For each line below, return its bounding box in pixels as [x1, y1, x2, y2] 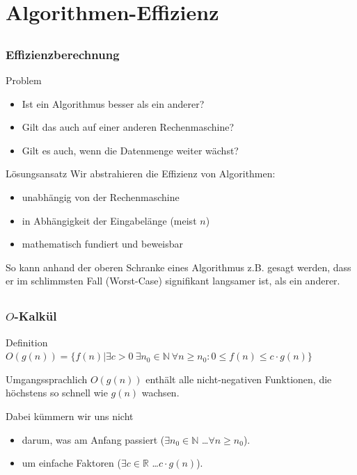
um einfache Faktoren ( [22, 456, 121, 470]
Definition [6, 335, 48, 349]
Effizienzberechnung [6, 45, 120, 63]
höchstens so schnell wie [6, 385, 108, 400]
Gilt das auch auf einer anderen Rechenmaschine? [22, 120, 235, 134]
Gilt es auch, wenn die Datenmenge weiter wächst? [22, 143, 239, 157]
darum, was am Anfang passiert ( [22, 432, 165, 446]
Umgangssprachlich [6, 371, 88, 386]
